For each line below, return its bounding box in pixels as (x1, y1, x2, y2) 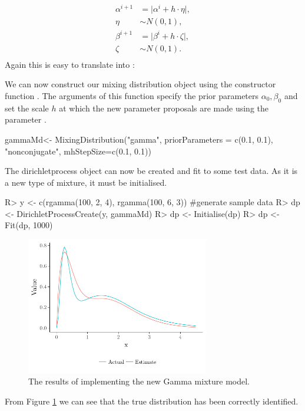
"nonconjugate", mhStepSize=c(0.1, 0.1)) (5, 144, 151, 157)
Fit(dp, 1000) (5, 219, 53, 231)
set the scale (5, 101, 49, 114)
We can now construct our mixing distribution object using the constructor (5, 78, 276, 90)
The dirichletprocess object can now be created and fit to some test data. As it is (5, 165, 298, 177)
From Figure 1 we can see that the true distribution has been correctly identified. (5, 395, 299, 407)
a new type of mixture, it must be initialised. (5, 176, 167, 188)
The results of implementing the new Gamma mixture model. (28, 375, 250, 387)
